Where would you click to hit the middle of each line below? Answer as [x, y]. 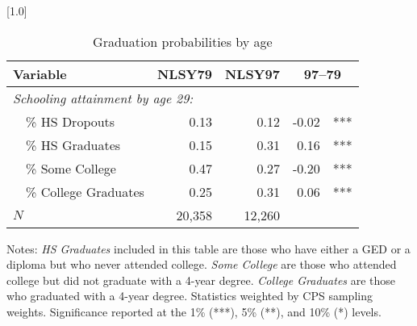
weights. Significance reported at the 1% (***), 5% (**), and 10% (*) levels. [194, 311]
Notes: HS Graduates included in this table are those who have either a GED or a [208, 248]
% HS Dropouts [71, 121]
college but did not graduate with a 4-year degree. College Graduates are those [201, 280]
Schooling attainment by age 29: [103, 98]
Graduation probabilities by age [183, 41]
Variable [40, 73]
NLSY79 [184, 73]
